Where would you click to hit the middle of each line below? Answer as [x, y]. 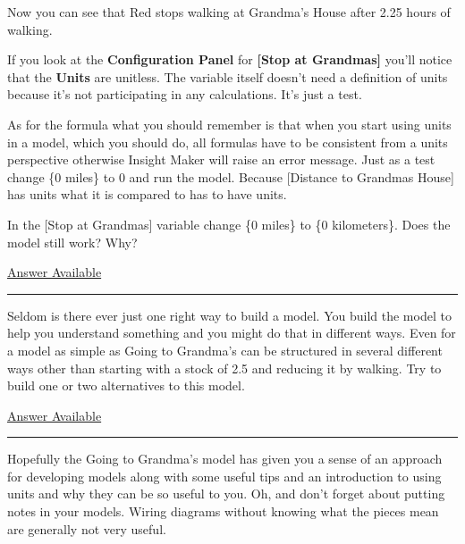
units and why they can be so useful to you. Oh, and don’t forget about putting [226, 494]
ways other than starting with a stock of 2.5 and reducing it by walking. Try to [224, 368]
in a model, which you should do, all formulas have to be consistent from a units [228, 142]
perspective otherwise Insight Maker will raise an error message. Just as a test [221, 159]
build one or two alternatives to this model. [126, 385]
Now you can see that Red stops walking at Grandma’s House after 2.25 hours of [229, 12]
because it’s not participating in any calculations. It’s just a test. [185, 94]
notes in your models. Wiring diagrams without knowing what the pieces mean [223, 511]
